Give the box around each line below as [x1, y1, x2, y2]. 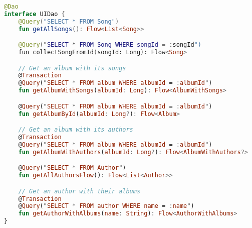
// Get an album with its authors [18, 126, 133, 134]
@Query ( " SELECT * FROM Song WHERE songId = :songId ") [18, 41, 201, 49]
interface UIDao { [4, 10, 65, 18]
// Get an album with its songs [18, 64, 126, 72]
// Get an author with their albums [18, 187, 141, 195]
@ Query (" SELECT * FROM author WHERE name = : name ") [18, 202, 194, 210]
